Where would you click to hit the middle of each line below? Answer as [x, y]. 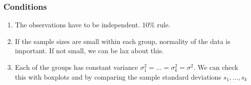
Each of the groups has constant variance [76, 67]
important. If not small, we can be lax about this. [89, 51]
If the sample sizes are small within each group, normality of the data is [123, 41]
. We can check [216, 67]
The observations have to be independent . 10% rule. [93, 25]
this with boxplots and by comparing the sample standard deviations [118, 76]
